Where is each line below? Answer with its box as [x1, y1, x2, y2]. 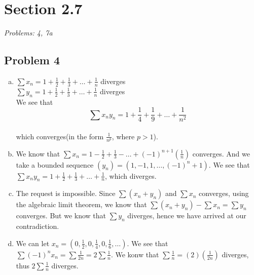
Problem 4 [4, 52, 60, 68]
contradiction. [16, 221, 59, 231]
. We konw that [111, 249, 159, 259]
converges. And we [192, 148, 250, 159]
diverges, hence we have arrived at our [127, 210, 246, 221]
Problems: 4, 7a [4, 27, 53, 38]
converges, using [199, 188, 249, 199]
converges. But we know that [16, 210, 106, 221]
